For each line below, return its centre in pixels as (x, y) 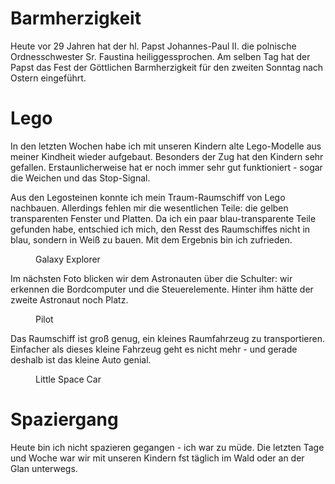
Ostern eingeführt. (48, 78)
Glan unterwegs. (44, 468)
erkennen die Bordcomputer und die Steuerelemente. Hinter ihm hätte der (162, 289)
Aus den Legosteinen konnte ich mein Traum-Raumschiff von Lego (148, 197)
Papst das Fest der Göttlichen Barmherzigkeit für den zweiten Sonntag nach (167, 67)
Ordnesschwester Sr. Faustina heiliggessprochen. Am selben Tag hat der (160, 56)
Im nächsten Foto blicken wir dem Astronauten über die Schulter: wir (151, 278)
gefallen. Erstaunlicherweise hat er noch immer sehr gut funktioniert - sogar (166, 167)
